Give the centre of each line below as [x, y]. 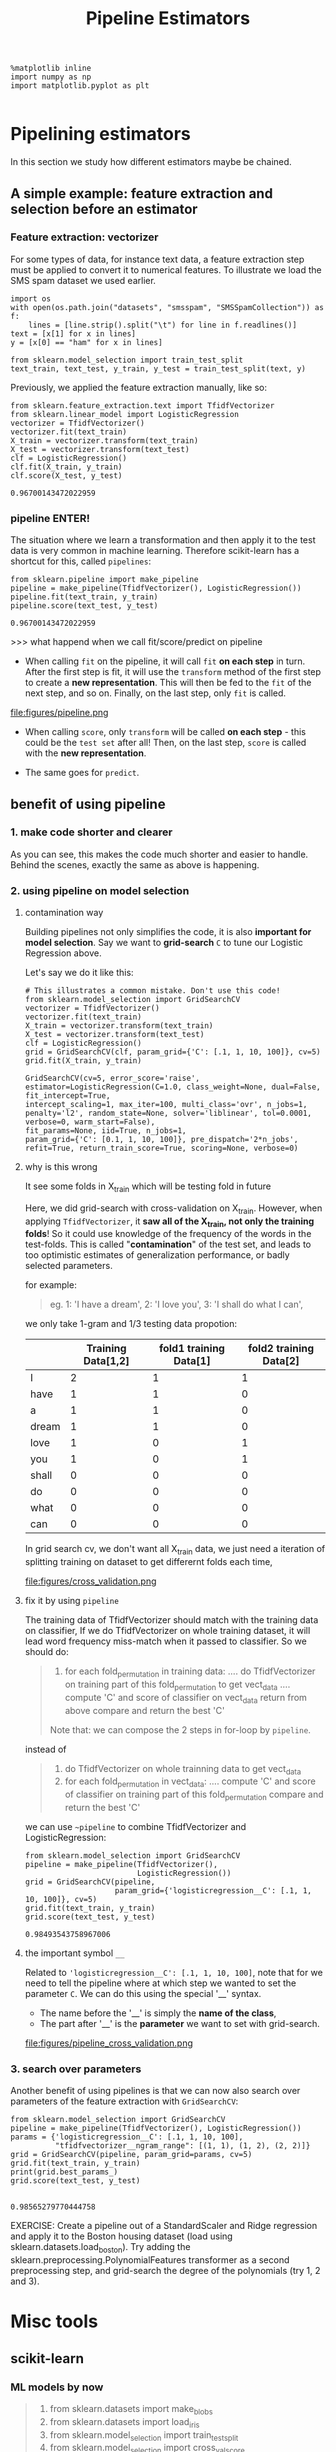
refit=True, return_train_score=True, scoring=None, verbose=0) [161, 1148]
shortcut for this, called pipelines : [81, 561]
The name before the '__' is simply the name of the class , [158, 2013]
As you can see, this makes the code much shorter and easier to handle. [159, 854]
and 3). [25, 2281]
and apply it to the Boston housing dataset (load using [121, 2236]
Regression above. [63, 953]
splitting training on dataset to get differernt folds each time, [148, 1562]
